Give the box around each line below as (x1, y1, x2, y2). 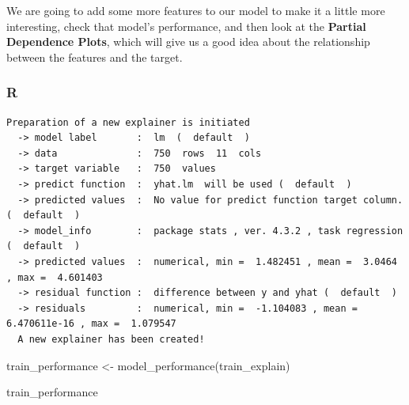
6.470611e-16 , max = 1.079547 (6, 318, 176, 330)
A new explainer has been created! (17, 333, 205, 345)
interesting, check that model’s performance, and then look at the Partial (6, 17, 366, 34)
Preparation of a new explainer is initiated (6, 116, 250, 128)
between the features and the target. (6, 48, 183, 65)
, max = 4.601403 (6, 271, 103, 283)
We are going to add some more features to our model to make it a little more (6, 2, 385, 18)
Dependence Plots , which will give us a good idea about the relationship (6, 33, 370, 50)
